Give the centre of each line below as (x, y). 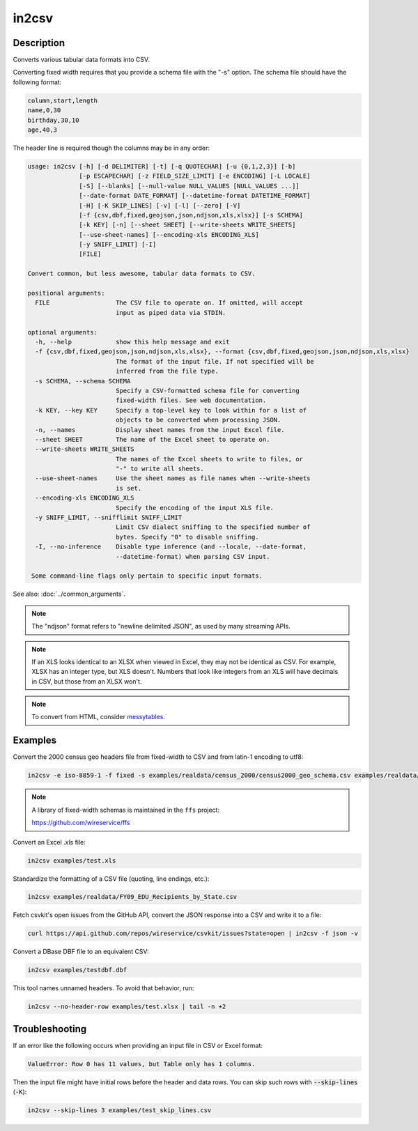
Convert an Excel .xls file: (49, 842)
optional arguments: (62, 332)
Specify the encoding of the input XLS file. (195, 508)
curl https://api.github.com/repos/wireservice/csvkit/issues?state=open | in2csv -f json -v (193, 933)
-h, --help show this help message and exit (132, 342)
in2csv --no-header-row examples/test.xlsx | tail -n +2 (127, 1007)
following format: (37, 82)
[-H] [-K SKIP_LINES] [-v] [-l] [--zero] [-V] (160, 205)
